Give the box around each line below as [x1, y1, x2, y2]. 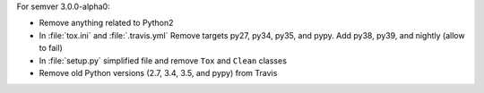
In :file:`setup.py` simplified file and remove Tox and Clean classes [39, 55, 287, 66]
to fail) [39, 43, 63, 54]
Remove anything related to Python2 [39, 18, 174, 29]
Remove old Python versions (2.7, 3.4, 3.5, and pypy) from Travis [39, 67, 278, 78]
